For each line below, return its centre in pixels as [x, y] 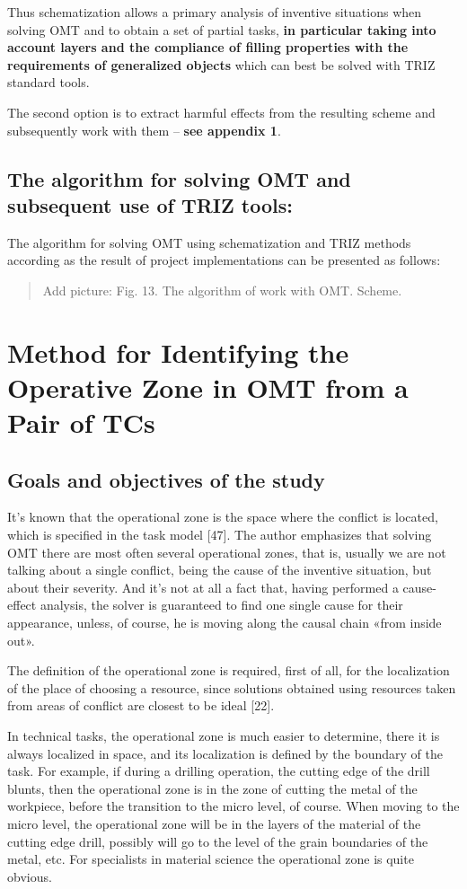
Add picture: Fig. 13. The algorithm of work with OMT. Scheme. [222, 290]
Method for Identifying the [178, 352]
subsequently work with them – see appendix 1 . [144, 130]
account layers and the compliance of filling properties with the [208, 47]
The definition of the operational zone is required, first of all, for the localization [229, 670]
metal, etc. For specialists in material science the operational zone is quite [211, 859]
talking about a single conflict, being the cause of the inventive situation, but [220, 570]
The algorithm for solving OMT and [179, 178]
